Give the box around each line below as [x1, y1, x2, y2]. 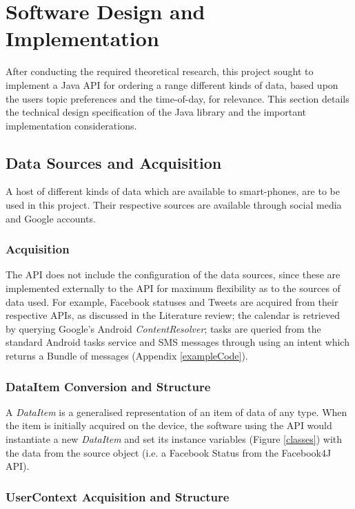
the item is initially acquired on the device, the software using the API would [6, 418, 332, 433]
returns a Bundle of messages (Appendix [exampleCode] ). [6, 349, 248, 363]
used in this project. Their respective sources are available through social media [6, 198, 342, 212]
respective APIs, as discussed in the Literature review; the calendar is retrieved [6, 308, 340, 322]
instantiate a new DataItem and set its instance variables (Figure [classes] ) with [6, 432, 343, 446]
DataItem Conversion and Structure [6, 377, 211, 395]
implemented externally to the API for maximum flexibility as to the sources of [6, 281, 341, 295]
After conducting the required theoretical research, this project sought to [6, 64, 314, 79]
